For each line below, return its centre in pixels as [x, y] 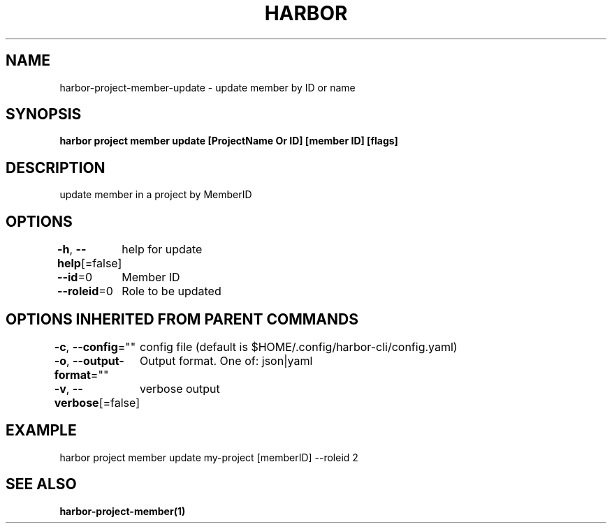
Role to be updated [172, 291]
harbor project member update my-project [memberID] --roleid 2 [209, 457]
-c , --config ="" [95, 347]
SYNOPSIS [44, 114]
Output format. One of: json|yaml [226, 360]
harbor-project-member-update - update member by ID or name [207, 87]
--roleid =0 [85, 291]
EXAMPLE [41, 431]
